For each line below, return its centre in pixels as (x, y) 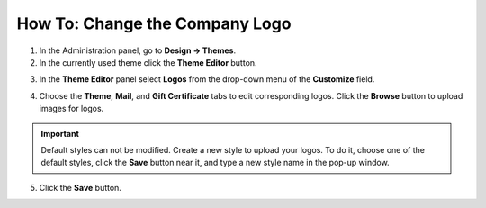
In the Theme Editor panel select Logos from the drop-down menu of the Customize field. (207, 79)
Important (60, 133)
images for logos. (72, 109)
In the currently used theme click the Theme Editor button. (148, 62)
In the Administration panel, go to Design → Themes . (138, 50)
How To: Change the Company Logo (154, 23)
